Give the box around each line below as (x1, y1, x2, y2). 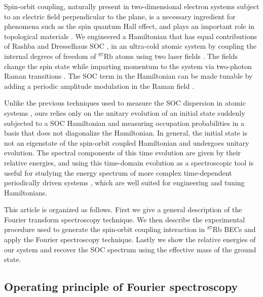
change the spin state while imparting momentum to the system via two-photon (4, 60, 252, 71)
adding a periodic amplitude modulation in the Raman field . (4, 80, 194, 91)
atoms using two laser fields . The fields (115, 50, 238, 61)
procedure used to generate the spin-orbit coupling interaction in (4, 224, 205, 235)
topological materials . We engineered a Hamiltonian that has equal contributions (4, 30, 257, 41)
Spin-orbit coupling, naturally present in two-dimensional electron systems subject (4, 1, 259, 11)
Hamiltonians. (4, 187, 48, 197)
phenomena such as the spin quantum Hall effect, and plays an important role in (4, 21, 254, 31)
